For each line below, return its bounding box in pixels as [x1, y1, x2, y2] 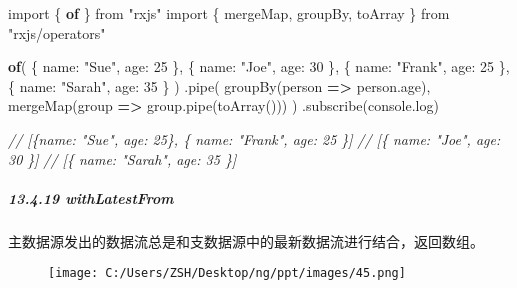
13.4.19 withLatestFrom [8, 187, 174, 208]
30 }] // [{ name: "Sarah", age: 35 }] [8, 148, 237, 169]
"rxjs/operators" [8, 22, 106, 43]
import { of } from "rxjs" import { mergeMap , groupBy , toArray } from [8, 3, 450, 23]
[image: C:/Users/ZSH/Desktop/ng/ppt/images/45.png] [48, 266, 406, 281]
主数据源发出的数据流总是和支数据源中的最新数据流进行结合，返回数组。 [8, 230, 484, 251]
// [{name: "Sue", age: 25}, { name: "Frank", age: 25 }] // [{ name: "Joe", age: [8, 128, 501, 149]
